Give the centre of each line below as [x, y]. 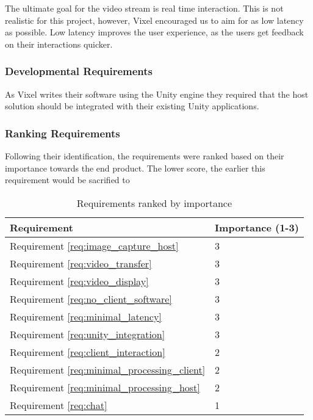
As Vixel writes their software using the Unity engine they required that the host [157, 94]
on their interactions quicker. [59, 44]
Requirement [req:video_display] [79, 281]
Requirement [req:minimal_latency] [86, 316]
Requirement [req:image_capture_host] [94, 245]
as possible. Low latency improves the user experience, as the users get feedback [154, 32]
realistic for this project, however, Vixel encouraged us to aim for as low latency [154, 20]
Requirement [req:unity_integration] [88, 334]
